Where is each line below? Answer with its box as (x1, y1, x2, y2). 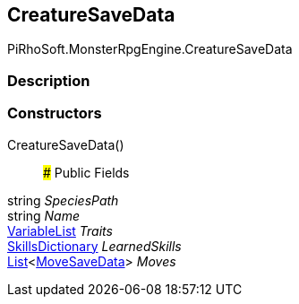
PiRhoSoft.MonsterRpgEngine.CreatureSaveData (7, 41, 293, 57)
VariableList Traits (7, 222, 113, 239)
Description (7, 71, 90, 90)
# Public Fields (43, 164, 130, 180)
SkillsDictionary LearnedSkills (7, 238, 182, 254)
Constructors (7, 104, 102, 123)
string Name (7, 207, 81, 223)
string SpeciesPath (7, 192, 119, 208)
